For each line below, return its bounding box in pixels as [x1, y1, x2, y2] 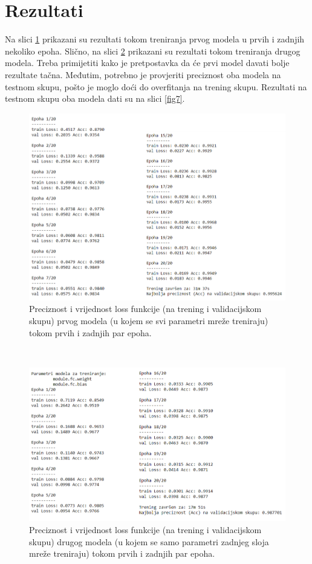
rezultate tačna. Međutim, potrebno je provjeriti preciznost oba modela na [5, 68, 281, 81]
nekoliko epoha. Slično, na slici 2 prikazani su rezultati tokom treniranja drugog [5, 44, 301, 57]
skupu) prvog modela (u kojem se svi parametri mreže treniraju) [29, 314, 268, 327]
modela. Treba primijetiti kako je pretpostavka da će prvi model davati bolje [5, 56, 290, 69]
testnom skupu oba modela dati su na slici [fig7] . [5, 92, 185, 105]
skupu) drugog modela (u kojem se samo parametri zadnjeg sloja [29, 535, 269, 548]
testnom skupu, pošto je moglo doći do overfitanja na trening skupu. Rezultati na [5, 80, 307, 93]
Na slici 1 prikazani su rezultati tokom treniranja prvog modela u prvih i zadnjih [5, 33, 305, 45]
